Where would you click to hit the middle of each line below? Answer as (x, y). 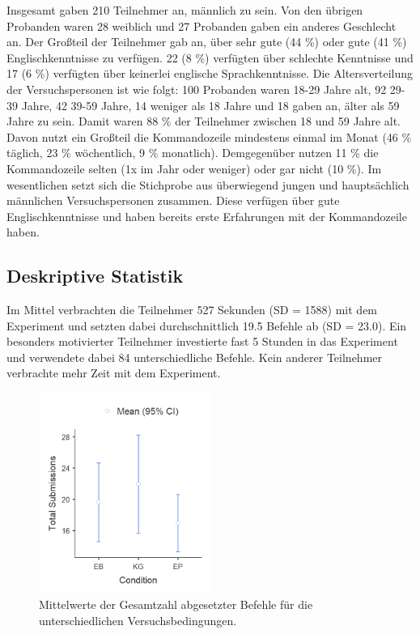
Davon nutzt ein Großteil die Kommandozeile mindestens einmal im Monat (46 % (209, 136)
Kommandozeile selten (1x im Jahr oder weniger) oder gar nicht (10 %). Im (194, 168)
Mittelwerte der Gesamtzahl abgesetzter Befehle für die (176, 604)
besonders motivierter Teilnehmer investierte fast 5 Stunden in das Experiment (202, 341)
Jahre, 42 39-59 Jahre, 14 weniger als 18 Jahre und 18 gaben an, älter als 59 (210, 105)
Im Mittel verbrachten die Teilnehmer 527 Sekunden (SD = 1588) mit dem (192, 310)
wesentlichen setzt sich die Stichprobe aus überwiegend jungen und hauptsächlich (208, 184)
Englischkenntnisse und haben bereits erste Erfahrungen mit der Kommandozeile (207, 216)
